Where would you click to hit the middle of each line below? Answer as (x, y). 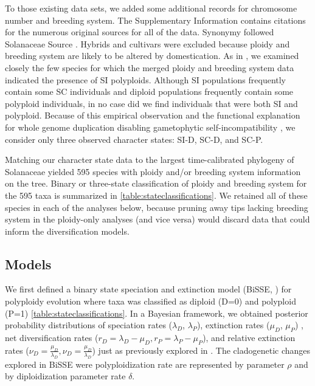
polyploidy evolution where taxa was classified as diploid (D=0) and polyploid (151, 301)
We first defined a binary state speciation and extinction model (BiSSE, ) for (148, 289)
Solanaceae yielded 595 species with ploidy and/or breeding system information (153, 171)
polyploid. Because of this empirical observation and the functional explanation (153, 115)
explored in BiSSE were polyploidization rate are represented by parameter (145, 364)
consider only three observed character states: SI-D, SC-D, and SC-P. (134, 139)
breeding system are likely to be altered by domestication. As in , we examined (152, 56)
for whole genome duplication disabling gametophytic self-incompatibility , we (150, 127)
